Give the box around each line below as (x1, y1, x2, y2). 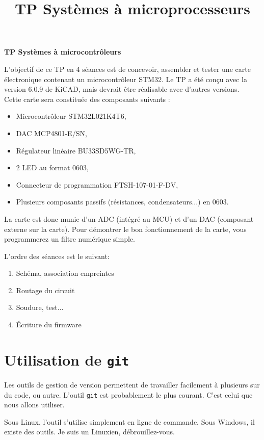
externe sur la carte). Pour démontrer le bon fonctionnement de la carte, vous (4, 223, 247, 234)
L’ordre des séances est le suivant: (4, 250, 110, 261)
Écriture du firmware (16, 319, 82, 330)
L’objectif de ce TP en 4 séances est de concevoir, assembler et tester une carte (4, 63, 251, 74)
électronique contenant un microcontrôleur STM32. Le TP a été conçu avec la (4, 73, 247, 84)
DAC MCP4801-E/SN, (16, 127, 87, 138)
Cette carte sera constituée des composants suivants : (4, 93, 170, 104)
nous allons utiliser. (4, 399, 65, 410)
